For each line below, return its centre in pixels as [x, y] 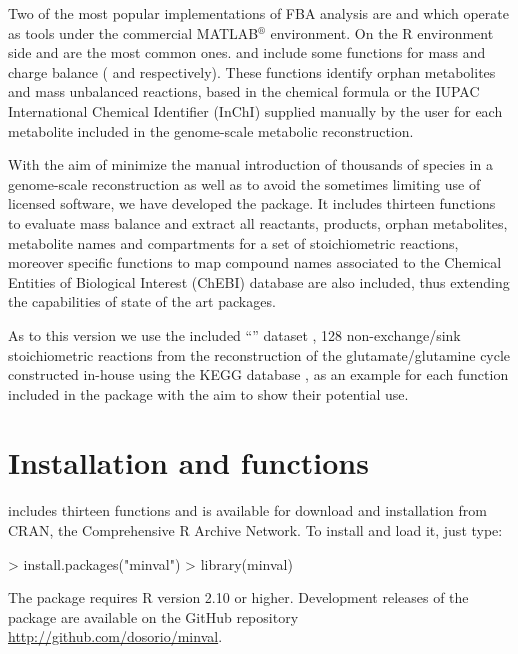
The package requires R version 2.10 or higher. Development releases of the [238, 597]
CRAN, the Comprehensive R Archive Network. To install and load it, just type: [255, 530]
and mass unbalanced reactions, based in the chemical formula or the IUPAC [244, 91]
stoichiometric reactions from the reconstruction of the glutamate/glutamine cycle [259, 354]
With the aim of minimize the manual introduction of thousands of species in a [250, 164]
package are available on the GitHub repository [153, 616]
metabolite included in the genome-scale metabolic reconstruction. [211, 130]
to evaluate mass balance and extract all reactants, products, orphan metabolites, [258, 222]
